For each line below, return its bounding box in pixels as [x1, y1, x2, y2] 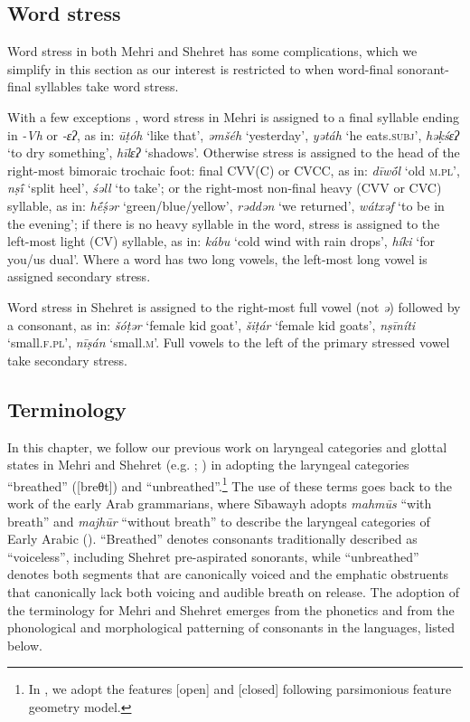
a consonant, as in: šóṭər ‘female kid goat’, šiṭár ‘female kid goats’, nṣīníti [7, 315, 416, 334]
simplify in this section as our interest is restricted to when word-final [7, 59, 393, 78]
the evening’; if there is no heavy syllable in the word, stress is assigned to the [7, 214, 440, 233]
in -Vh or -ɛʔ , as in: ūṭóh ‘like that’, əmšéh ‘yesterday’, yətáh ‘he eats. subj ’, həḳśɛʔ [7, 125, 459, 144]
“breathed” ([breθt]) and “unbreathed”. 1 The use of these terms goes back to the [7, 473, 453, 495]
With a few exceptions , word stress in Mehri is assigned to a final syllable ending [7, 107, 460, 126]
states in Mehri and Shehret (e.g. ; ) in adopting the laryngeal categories [7, 455, 409, 474]
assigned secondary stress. [7, 267, 151, 286]
